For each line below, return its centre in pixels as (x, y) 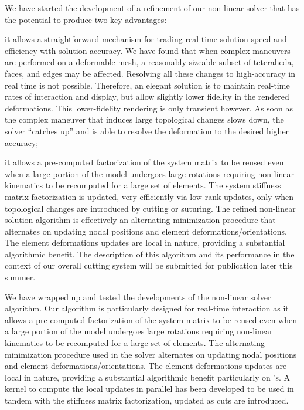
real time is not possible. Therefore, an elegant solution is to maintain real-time (147, 85)
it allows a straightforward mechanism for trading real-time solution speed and (146, 39)
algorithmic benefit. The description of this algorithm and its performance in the (150, 254)
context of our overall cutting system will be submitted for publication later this (149, 265)
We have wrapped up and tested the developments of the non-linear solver (138, 297)
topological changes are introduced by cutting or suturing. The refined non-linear (150, 208)
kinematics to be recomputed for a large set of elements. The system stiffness (143, 185)
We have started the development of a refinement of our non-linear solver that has (152, 8)
